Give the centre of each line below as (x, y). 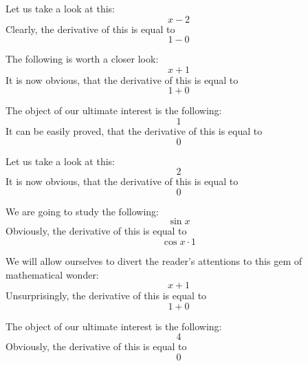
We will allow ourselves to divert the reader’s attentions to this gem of (154, 260)
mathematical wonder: (52, 274)
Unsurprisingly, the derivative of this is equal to (106, 295)
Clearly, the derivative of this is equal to (90, 29)
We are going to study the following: (82, 211)
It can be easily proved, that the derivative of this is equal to (134, 130)
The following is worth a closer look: (82, 59)
